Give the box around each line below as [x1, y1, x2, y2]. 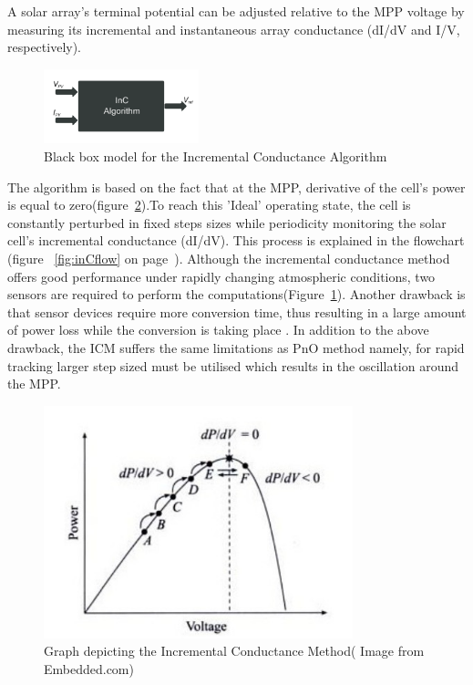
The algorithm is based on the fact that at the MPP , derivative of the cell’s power [7, 177, 466, 196]
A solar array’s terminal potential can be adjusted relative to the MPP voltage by [7, 2, 465, 20]
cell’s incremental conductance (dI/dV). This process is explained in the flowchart [7, 231, 465, 250]
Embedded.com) [44, 659, 134, 678]
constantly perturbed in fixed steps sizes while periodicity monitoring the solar [7, 213, 447, 232]
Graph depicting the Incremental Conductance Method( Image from [44, 641, 425, 660]
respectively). [7, 37, 82, 57]
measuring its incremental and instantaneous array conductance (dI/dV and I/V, [7, 19, 460, 38]
